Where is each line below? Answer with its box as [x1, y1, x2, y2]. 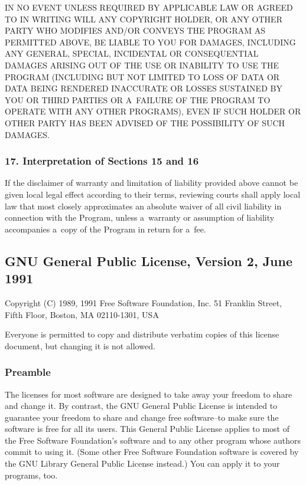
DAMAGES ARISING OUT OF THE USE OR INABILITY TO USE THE [5, 58, 279, 71]
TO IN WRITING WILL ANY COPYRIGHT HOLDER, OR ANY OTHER [5, 12, 282, 25]
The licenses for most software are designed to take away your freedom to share [5, 388, 292, 400]
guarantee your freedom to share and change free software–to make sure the [5, 411, 279, 423]
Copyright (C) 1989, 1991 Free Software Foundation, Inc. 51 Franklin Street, [5, 296, 282, 309]
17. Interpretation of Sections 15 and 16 [5, 153, 199, 168]
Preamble [5, 365, 51, 379]
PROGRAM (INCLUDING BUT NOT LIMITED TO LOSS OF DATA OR [5, 70, 280, 83]
